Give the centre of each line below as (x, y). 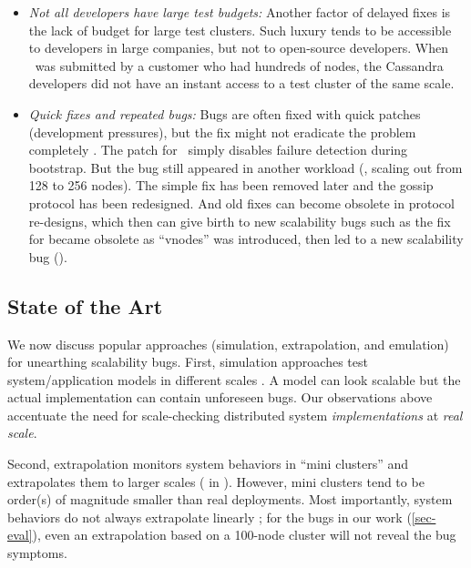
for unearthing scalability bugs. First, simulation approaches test (188, 362)
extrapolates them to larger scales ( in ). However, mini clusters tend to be (216, 481)
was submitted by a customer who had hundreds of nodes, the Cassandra (239, 65)
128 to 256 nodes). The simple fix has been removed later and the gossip (231, 185)
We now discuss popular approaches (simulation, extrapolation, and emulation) (228, 344)
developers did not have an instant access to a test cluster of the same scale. (241, 83)
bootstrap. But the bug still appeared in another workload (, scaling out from (246, 167)
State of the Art (85, 305)
